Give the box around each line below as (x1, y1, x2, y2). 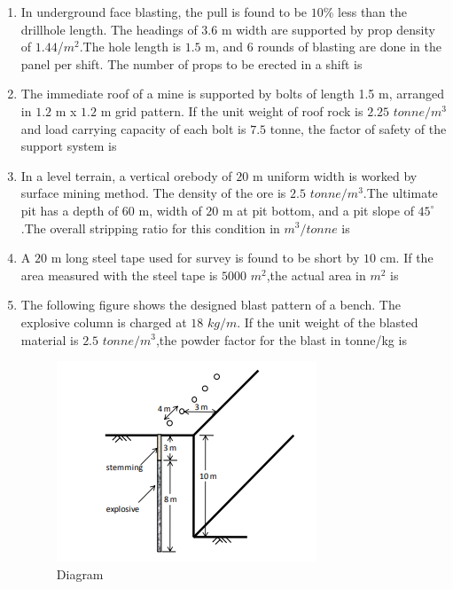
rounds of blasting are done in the (257, 37, 441, 56)
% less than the (323, 3, 408, 20)
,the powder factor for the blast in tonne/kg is (155, 330, 407, 349)
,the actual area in (266, 265, 366, 284)
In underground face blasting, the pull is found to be (20, 3, 308, 20)
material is (20, 330, 79, 349)
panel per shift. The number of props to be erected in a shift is (20, 54, 363, 73)
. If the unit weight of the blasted (237, 312, 418, 331)
